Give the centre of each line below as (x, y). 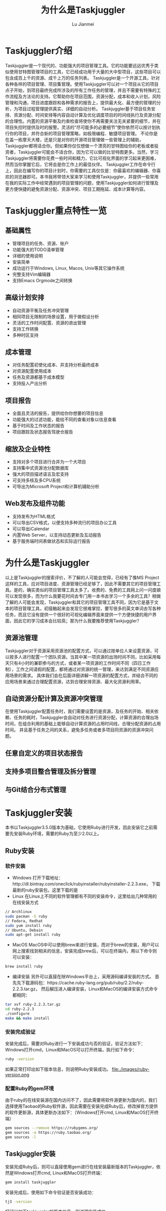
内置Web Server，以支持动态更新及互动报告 (57, 535)
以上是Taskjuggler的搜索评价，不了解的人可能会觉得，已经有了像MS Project (82, 577)
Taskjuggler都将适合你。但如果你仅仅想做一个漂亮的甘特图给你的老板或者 (80, 146)
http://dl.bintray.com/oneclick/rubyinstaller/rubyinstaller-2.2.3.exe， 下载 (86, 884)
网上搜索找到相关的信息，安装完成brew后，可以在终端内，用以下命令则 (84, 951)
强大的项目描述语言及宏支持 (41, 474)
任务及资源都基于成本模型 (38, 377)
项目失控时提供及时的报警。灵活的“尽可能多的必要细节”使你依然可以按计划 (81, 127)
